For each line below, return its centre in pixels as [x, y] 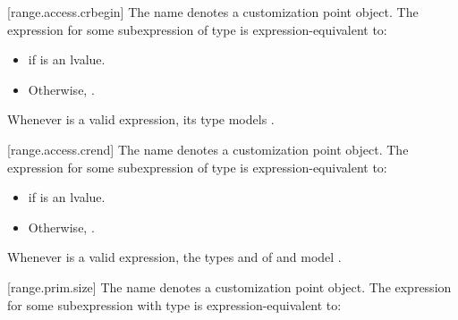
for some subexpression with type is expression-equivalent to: [174, 304]
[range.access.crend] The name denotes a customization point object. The [208, 149]
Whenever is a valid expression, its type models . [141, 119]
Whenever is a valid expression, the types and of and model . [174, 257]
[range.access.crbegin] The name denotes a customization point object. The [213, 12]
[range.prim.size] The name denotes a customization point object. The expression [229, 286]
